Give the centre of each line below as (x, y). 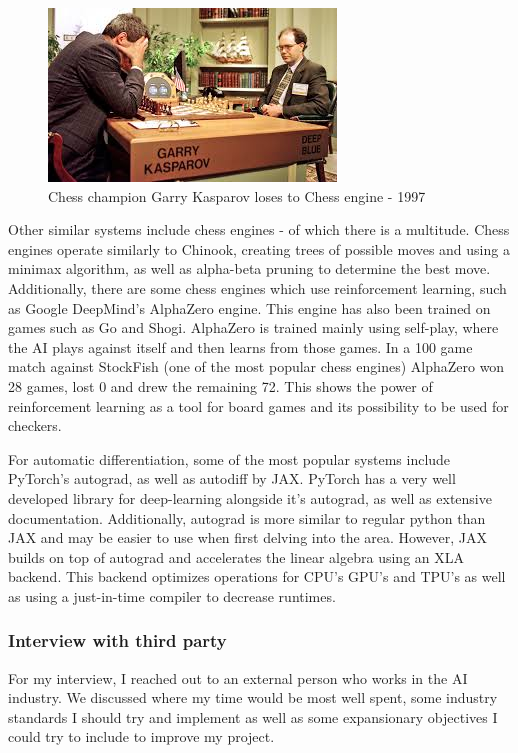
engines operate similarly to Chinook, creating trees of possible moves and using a (259, 248)
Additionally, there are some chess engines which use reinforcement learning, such (257, 287)
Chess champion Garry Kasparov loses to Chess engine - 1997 (237, 195)
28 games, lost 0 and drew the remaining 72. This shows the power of (220, 385)
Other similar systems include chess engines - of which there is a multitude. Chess (259, 229)
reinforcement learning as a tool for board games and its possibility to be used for (258, 405)
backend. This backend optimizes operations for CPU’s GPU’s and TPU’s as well (257, 576)
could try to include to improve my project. (141, 736)
